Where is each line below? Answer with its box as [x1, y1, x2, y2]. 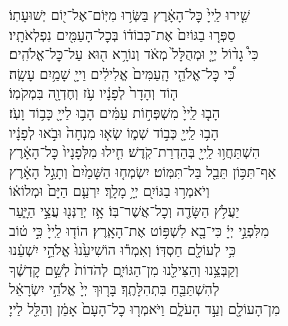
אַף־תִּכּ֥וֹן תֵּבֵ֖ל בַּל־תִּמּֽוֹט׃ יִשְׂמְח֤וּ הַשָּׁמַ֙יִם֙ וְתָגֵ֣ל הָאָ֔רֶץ [9, 160, 277, 181]
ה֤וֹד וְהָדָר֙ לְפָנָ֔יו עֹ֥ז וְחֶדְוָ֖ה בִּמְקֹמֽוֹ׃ [9, 82, 179, 103]
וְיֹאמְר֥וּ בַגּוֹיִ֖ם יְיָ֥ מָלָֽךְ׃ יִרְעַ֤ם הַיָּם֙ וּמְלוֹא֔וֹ [9, 180, 210, 201]
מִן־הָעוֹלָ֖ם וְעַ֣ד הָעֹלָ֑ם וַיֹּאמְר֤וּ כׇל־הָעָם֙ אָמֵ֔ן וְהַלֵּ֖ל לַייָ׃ [9, 297, 280, 318]
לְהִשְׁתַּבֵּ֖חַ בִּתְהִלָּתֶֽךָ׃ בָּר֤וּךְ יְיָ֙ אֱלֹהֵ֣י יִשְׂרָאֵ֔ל [9, 278, 220, 299]
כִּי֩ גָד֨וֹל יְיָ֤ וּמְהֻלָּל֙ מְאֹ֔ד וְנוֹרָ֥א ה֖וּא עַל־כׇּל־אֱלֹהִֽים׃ [9, 43, 259, 64]
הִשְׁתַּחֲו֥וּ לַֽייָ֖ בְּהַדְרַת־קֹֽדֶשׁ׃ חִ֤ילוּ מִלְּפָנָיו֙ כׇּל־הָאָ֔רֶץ [9, 141, 261, 162]
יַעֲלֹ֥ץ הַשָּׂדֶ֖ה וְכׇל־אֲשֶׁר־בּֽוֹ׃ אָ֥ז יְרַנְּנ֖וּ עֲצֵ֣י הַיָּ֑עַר [9, 199, 240, 220]
